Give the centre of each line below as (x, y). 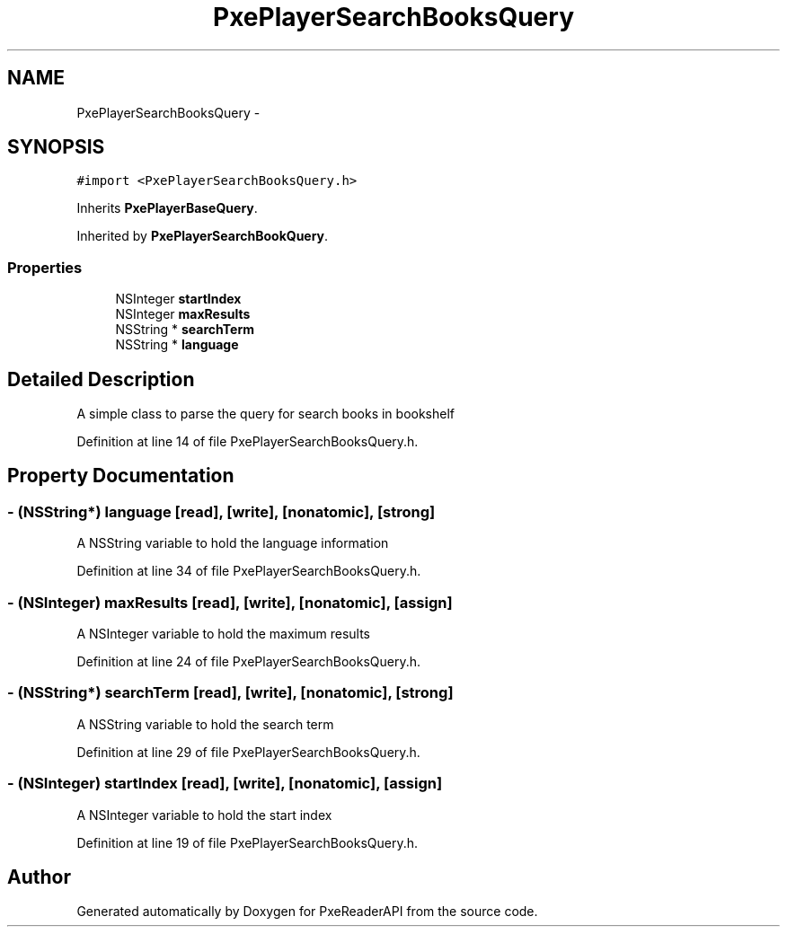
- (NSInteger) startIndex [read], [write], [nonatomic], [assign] (225, 784)
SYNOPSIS (56, 147)
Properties (45, 267)
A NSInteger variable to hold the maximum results (223, 634)
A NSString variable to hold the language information (233, 543)
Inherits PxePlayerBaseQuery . (167, 208)
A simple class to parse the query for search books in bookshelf (266, 414)
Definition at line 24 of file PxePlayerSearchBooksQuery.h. (249, 661)
